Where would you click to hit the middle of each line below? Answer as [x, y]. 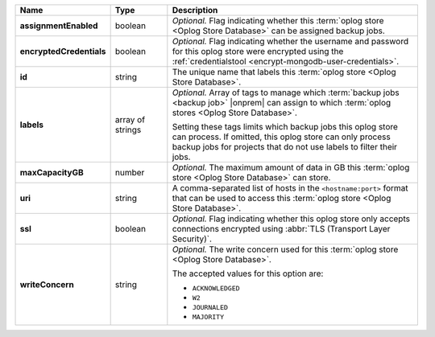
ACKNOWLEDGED [216, 288]
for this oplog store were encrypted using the [258, 51]
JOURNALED [210, 307]
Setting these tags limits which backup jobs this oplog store [285, 127]
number [130, 173]
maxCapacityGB [52, 173]
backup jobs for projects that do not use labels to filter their [285, 147]
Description [195, 10]
